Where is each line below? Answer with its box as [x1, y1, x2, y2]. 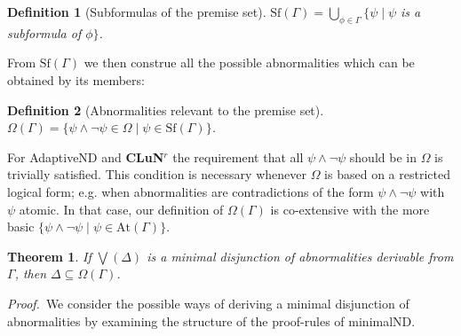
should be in [349, 147, 417, 166]
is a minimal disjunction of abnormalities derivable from [147, 246, 454, 265]
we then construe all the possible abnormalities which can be [83, 53, 415, 72]
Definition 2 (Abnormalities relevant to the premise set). [7, 100, 324, 119]
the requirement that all [172, 147, 304, 166]
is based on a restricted [324, 165, 450, 184]
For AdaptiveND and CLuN [7, 147, 164, 166]
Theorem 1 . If [7, 246, 91, 265]
